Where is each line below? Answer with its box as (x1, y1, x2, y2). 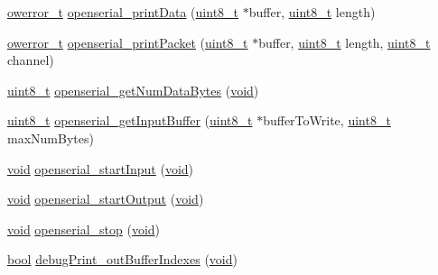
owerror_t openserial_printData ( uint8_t (7, 3, 239, 21)
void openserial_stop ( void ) (7, 219, 161, 238)
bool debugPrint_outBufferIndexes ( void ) (7, 250, 238, 269)
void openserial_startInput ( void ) (7, 159, 194, 178)
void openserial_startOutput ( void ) (7, 189, 204, 208)
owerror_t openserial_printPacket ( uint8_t (7, 32, 248, 51)
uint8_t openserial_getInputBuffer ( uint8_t (7, 111, 253, 130)
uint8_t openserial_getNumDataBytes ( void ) (7, 80, 259, 99)
